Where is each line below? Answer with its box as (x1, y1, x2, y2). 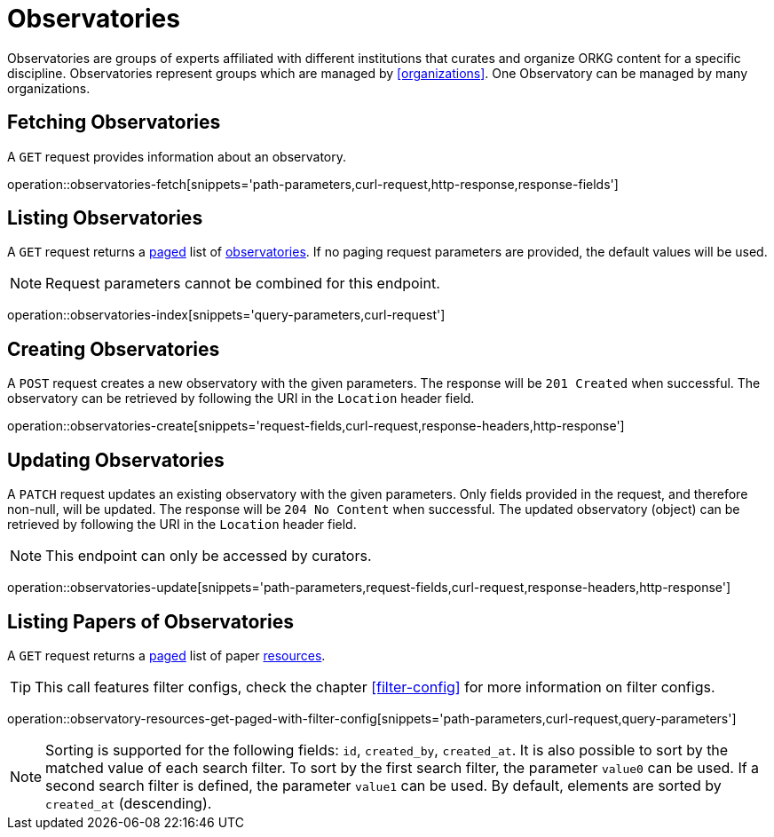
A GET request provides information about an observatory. (7, 148, 347, 164)
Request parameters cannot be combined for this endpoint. (45, 274, 440, 293)
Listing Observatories (7, 207, 203, 230)
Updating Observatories (7, 448, 225, 471)
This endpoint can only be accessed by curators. (45, 547, 372, 565)
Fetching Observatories (7, 111, 221, 134)
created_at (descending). (45, 794, 212, 812)
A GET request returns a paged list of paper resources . (7, 647, 326, 663)
